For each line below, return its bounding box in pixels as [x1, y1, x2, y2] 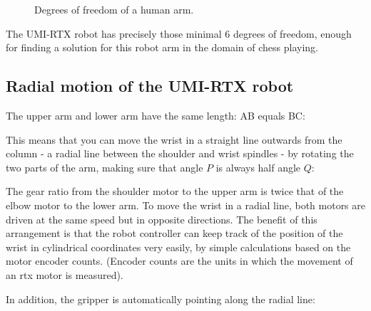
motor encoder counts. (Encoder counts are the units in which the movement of [6, 253, 353, 268]
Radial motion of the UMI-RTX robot [6, 75, 294, 97]
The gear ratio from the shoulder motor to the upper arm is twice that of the [6, 184, 344, 199]
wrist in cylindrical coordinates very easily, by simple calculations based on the [6, 239, 351, 254]
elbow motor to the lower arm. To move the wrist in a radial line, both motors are [6, 197, 365, 212]
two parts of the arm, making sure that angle [6, 159, 203, 174]
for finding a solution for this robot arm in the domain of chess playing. [6, 40, 319, 55]
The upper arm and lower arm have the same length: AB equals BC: [6, 107, 305, 122]
